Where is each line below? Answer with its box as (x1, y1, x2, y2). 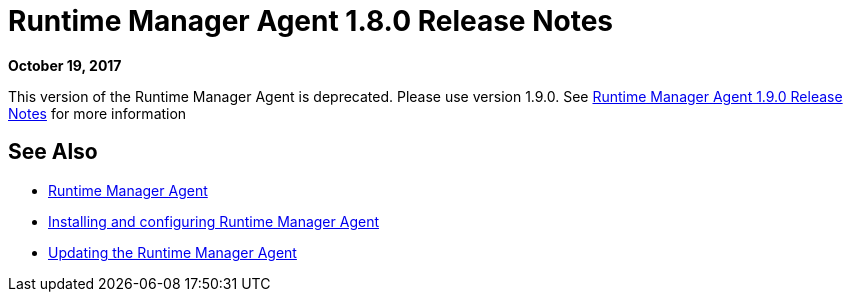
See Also (8, 139, 98, 165)
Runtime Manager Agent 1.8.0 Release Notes (8, 4, 614, 38)
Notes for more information (8, 104, 187, 122)
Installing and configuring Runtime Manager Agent (48, 212, 379, 230)
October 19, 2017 (8, 56, 122, 74)
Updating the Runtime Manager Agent (48, 243, 297, 261)
